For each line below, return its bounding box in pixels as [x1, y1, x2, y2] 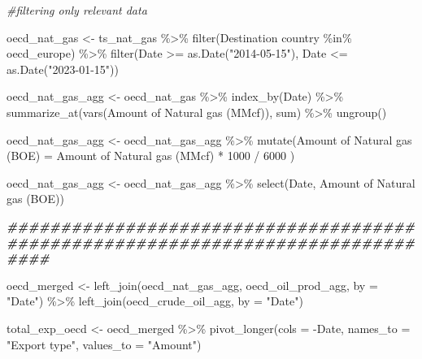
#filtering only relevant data [7, 2, 147, 18]
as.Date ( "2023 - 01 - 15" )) [7, 60, 119, 77]
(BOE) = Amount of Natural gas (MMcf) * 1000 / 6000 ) [7, 147, 295, 164]
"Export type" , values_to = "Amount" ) [7, 335, 202, 353]
